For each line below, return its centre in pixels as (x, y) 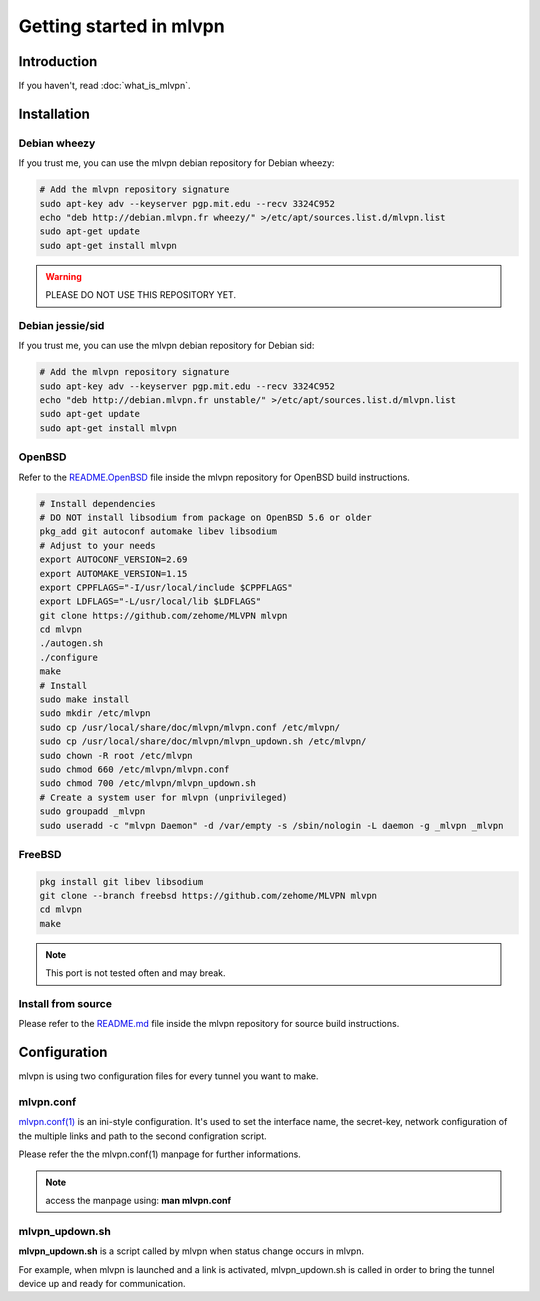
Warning (63, 276)
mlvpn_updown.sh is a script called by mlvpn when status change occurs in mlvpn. (191, 1251)
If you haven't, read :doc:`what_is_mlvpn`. (104, 86)
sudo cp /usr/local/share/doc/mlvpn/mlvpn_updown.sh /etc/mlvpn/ (203, 741)
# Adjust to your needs (98, 545)
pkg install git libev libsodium (121, 881)
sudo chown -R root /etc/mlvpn (116, 755)
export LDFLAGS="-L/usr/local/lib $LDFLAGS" (150, 601)
